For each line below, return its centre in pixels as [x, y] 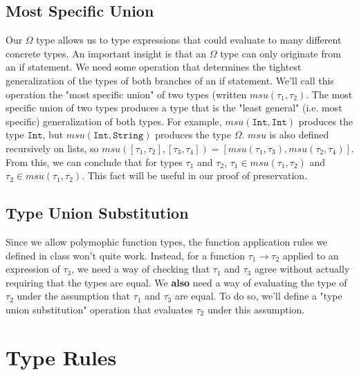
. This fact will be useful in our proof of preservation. [195, 175]
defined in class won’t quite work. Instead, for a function [126, 255]
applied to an [311, 255]
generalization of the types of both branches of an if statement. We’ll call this [170, 80]
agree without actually [302, 269]
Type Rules [61, 357]
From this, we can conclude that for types [94, 162]
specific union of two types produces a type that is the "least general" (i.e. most [174, 108]
